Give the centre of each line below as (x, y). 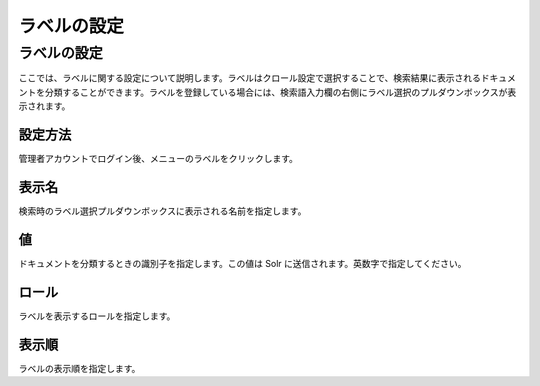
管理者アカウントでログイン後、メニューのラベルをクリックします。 (158, 159)
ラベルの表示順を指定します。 (79, 368)
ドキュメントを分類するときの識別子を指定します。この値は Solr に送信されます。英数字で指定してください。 (242, 263)
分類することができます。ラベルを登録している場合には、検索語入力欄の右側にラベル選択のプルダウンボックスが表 (280, 92)
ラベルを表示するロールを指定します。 (97, 316)
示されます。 (44, 106)
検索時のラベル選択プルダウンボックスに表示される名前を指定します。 (162, 211)
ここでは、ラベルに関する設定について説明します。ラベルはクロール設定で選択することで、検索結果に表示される (250, 78)
